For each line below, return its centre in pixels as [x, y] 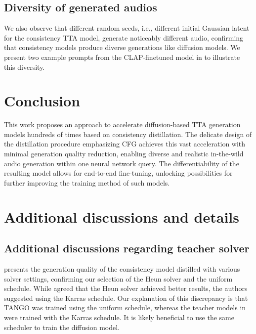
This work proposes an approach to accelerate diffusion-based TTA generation [122, 124]
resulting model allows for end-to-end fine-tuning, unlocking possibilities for [118, 173]
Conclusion [42, 101]
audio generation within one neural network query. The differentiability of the [122, 163]
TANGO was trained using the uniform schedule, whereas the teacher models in [125, 308]
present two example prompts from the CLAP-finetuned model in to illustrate [122, 57]
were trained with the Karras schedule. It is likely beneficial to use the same [119, 317]
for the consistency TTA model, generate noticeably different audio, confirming [124, 37]
